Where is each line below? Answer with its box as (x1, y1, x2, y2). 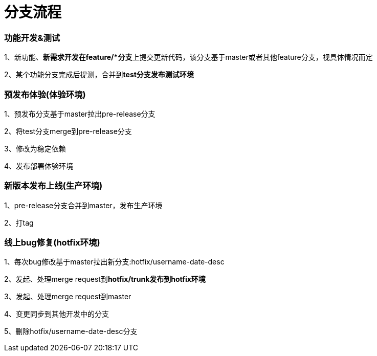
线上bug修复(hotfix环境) (4, 237, 100, 248)
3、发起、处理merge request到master (4, 292, 131, 301)
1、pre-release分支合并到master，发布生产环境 (4, 201, 163, 210)
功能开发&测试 (4, 32, 60, 43)
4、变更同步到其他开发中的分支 (4, 309, 109, 319)
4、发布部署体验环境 (4, 161, 74, 170)
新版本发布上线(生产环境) (4, 181, 103, 191)
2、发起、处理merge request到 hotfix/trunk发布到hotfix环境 (4, 275, 206, 284)
